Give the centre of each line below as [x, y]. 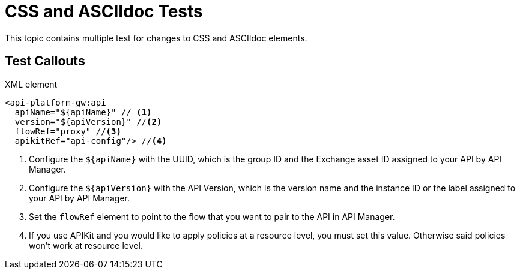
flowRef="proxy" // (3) [68, 131]
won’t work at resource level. [86, 245]
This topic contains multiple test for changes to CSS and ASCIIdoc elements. [156, 38]
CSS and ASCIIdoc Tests [104, 11]
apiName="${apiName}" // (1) [83, 112]
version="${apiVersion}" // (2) [88, 121]
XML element [31, 84]
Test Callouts [45, 61]
